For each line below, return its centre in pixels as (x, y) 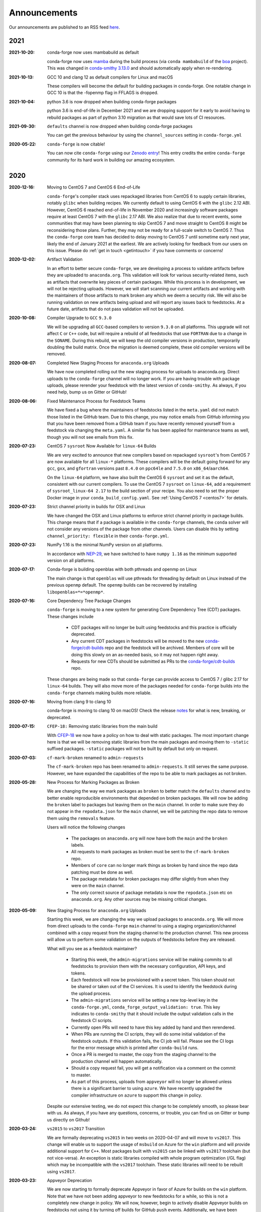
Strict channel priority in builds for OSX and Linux (96, 507)
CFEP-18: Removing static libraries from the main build (102, 726)
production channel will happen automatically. (117, 1061)
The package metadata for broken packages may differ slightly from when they (150, 879)
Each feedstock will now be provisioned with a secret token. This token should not (153, 980)
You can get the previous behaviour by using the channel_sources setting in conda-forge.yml (145, 135)
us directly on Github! (68, 1119)
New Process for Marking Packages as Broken (93, 782)
